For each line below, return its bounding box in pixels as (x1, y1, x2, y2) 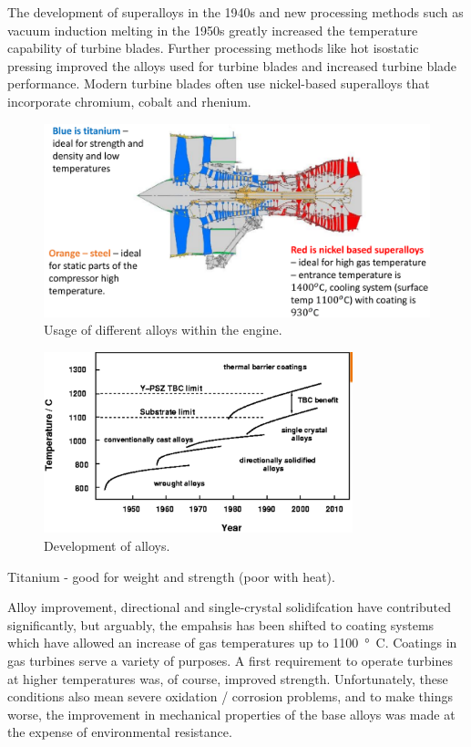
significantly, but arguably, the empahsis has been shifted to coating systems (7, 615, 435, 634)
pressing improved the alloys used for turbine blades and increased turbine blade (7, 56, 457, 75)
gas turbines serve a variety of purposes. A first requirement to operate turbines (7, 651, 453, 670)
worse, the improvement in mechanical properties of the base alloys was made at (7, 704, 456, 723)
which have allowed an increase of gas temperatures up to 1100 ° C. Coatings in (7, 633, 457, 652)
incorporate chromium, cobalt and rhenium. (7, 91, 251, 110)
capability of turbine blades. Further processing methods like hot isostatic (7, 38, 419, 57)
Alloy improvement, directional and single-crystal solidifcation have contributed (7, 597, 451, 617)
